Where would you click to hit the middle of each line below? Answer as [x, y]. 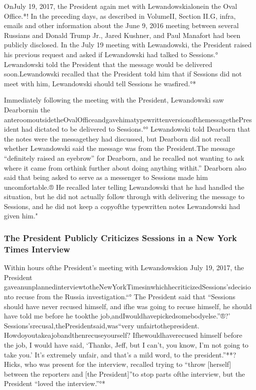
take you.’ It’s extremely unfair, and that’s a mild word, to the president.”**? [120, 354]
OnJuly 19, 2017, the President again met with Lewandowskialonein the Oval [121, 6]
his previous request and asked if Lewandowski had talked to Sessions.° [111, 54]
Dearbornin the [27, 109]
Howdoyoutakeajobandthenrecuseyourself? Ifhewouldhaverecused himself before [123, 335]
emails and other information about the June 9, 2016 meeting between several [121, 25]
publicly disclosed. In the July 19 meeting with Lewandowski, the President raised [128, 45]
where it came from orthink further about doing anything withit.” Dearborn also [125, 167]
